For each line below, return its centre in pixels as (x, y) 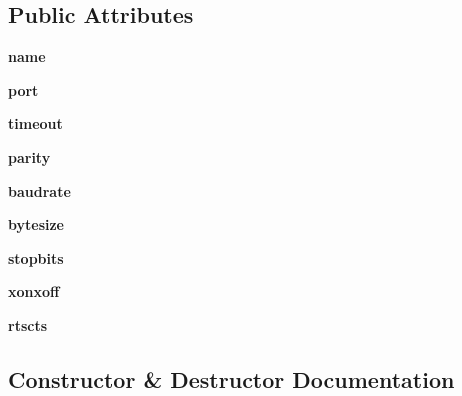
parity (29, 156)
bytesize (36, 224)
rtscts (28, 324)
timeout (35, 123)
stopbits (36, 257)
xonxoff (34, 291)
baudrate (39, 190)
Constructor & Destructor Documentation (231, 378)
